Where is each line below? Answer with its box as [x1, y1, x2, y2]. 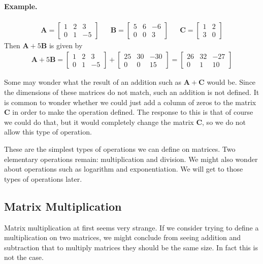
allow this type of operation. [4, 126, 92, 137]
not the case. [4, 252, 44, 262]
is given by [49, 40, 83, 50]
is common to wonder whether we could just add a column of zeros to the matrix [4, 96, 256, 107]
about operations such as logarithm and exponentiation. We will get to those [4, 163, 243, 174]
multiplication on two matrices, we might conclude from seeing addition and [4, 232, 241, 243]
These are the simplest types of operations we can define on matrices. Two [4, 144, 236, 154]
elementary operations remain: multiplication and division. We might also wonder [4, 153, 258, 164]
